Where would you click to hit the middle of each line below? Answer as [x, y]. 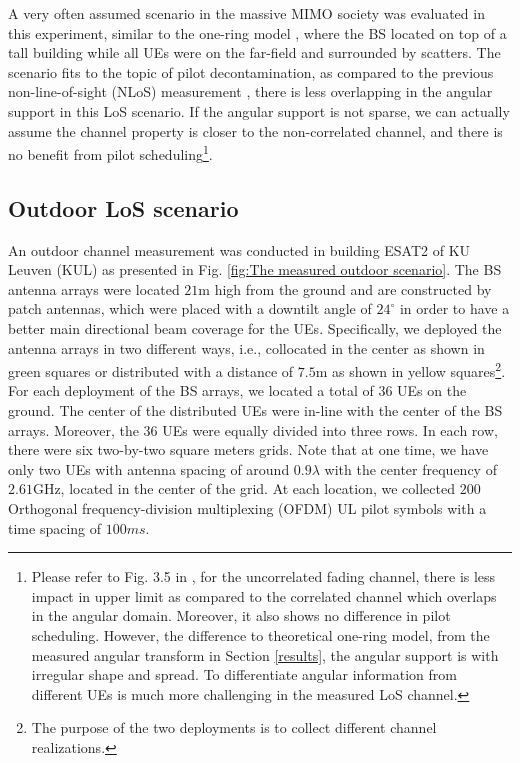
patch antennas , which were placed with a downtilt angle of [190, 308]
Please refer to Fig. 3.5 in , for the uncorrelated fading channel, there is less [263, 576]
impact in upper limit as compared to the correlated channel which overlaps [264, 595]
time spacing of [55, 527]
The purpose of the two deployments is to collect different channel [234, 727]
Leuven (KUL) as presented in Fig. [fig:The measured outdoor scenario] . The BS [255, 269]
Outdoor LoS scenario [123, 207]
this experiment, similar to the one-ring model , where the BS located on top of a [257, 32]
